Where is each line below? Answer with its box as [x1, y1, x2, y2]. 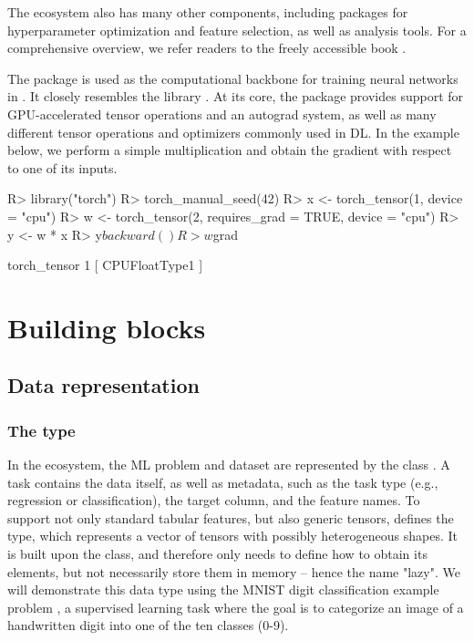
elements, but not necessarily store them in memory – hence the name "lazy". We [7, 562, 460, 581]
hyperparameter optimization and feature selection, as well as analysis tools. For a [7, 20, 467, 39]
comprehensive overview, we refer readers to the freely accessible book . [7, 38, 407, 57]
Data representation [7, 371, 200, 399]
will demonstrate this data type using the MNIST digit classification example [7, 580, 439, 599]
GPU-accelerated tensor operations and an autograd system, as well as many [7, 104, 437, 123]
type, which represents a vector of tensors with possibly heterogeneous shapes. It [7, 526, 458, 545]
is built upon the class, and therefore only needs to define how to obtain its [7, 544, 428, 563]
